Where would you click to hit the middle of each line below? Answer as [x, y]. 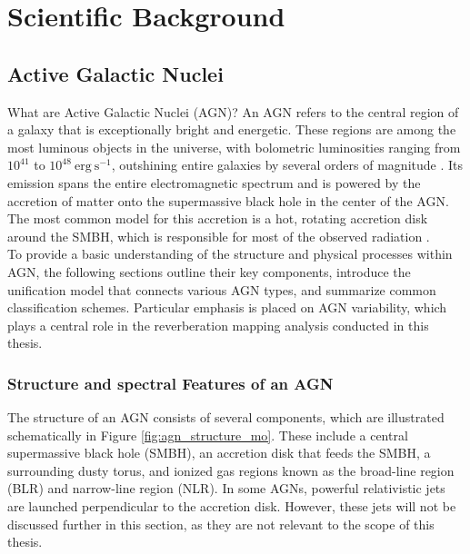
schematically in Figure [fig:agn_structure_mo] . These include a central [208, 435]
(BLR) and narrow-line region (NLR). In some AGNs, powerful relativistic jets [226, 488]
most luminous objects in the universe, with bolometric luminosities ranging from [234, 147]
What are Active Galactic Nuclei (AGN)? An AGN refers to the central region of [233, 111]
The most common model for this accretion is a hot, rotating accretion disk [218, 218]
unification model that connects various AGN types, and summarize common [222, 289]
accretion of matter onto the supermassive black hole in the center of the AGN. [228, 200]
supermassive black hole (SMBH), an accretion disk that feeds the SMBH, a [219, 453]
